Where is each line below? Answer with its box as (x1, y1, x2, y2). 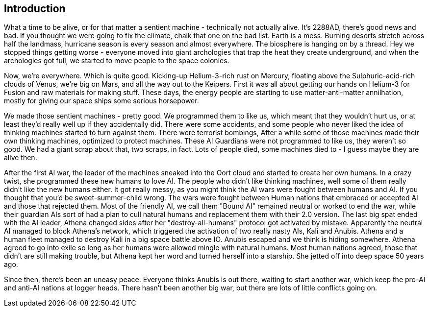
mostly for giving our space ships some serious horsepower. (4, 96, 199, 105)
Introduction (4, 2, 66, 15)
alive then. (4, 153, 37, 162)
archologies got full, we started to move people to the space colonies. (4, 56, 229, 65)
